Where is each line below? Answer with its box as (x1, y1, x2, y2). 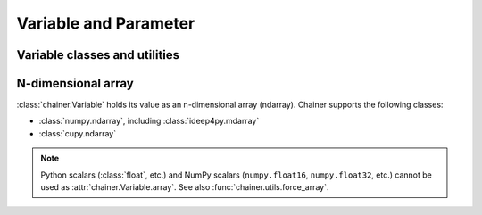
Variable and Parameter (16, 13, 195, 33)
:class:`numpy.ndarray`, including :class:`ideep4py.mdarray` (38, 116, 260, 127)
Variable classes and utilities (16, 47, 180, 62)
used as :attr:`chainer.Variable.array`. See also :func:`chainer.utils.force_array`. (40, 182, 329, 193)
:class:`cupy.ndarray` (38, 128, 116, 138)
